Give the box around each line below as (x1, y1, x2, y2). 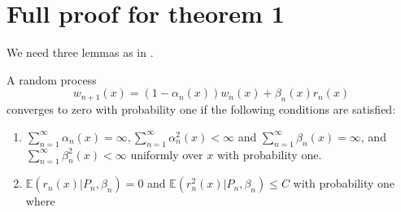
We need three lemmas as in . (7, 44, 154, 61)
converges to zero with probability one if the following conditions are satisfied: (7, 101, 396, 118)
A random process (7, 71, 97, 88)
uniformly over (130, 145, 203, 162)
